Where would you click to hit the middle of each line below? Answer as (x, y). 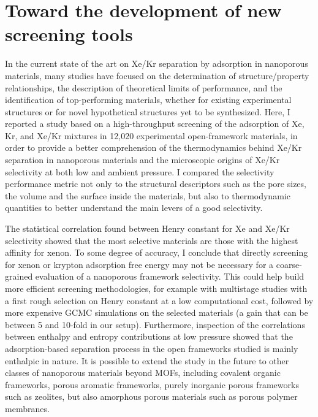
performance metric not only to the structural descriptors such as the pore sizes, (156, 184)
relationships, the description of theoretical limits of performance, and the (144, 87)
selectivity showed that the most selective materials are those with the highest (152, 240)
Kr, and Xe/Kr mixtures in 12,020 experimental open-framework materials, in (151, 135)
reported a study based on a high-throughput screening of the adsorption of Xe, (155, 124)
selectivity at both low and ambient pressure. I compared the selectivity (140, 171)
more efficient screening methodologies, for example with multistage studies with (156, 288)
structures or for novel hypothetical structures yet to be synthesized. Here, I (148, 111)
